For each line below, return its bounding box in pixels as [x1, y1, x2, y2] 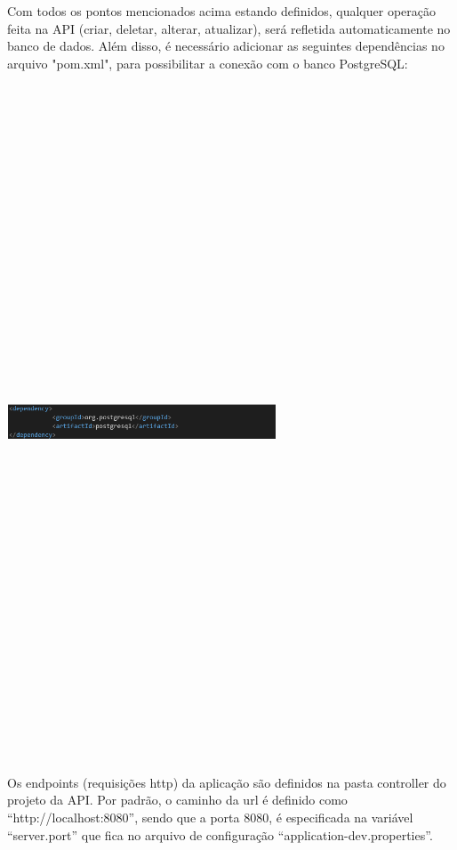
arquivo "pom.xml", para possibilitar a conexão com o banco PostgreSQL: [7, 53, 408, 72]
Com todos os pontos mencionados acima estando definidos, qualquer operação [7, 2, 436, 20]
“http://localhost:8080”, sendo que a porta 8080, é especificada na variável [7, 808, 413, 827]
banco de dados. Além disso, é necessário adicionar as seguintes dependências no [7, 36, 445, 55]
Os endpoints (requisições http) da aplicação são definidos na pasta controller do [7, 773, 446, 791]
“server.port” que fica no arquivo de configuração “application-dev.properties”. [7, 825, 433, 844]
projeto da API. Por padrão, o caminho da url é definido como [7, 790, 348, 809]
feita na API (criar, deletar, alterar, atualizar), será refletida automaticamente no [7, 19, 451, 37]
